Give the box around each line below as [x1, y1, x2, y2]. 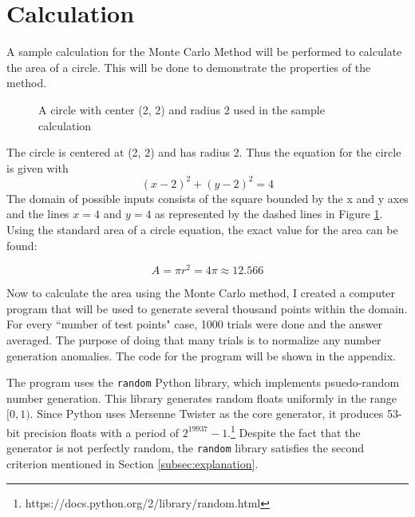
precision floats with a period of [23, 424, 180, 440]
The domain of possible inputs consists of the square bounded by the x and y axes [6, 189, 409, 206]
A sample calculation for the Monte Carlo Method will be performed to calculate [6, 43, 402, 60]
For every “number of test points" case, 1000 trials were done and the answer [6, 316, 383, 332]
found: [6, 237, 38, 253]
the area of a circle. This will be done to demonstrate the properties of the [6, 58, 371, 75]
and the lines [6, 205, 69, 222]
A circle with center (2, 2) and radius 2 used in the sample [38, 101, 325, 117]
